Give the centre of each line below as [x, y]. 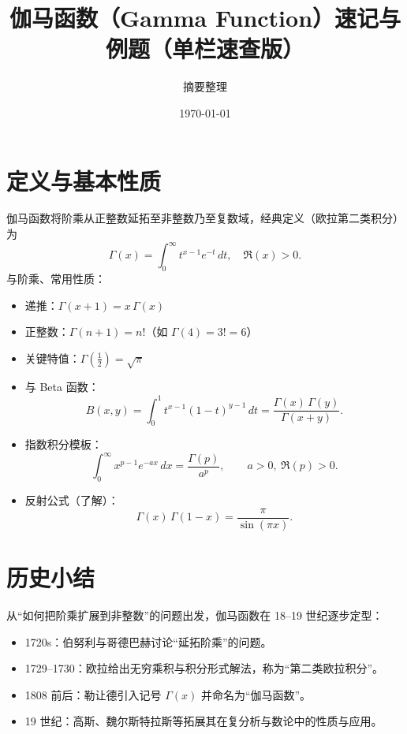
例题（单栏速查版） [205, 48]
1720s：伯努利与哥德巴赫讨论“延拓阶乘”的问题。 [148, 641]
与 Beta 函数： [62, 387]
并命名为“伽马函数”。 [256, 694]
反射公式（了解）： [72, 500]
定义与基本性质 [84, 180]
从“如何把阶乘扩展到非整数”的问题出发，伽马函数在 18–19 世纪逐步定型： [195, 615]
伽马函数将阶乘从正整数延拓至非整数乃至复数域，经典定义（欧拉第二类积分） [205, 218]
